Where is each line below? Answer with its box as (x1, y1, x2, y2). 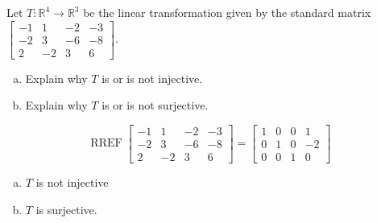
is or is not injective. (101, 69, 203, 86)
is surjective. (35, 200, 97, 217)
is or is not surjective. (101, 97, 209, 114)
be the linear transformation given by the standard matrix (83, 4, 371, 20)
